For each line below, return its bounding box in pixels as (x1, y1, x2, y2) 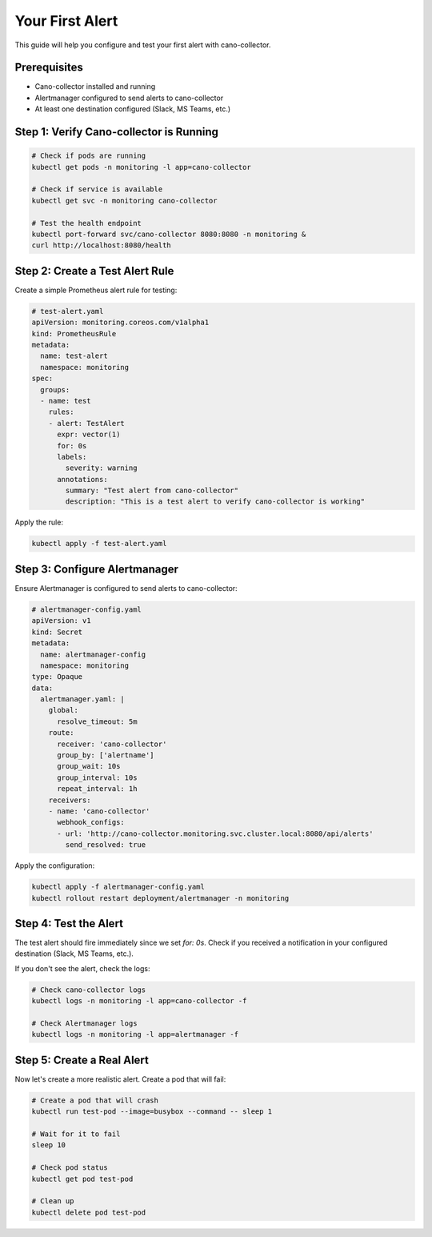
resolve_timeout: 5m (57, 717, 138, 726)
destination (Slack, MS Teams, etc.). (14, 949, 134, 958)
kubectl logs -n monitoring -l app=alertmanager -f (31, 1030, 239, 1039)
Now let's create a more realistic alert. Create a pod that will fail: (14, 1074, 226, 1084)
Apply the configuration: (14, 861, 95, 870)
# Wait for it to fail (31, 1129, 121, 1139)
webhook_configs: (57, 817, 126, 827)
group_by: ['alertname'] (57, 751, 155, 760)
